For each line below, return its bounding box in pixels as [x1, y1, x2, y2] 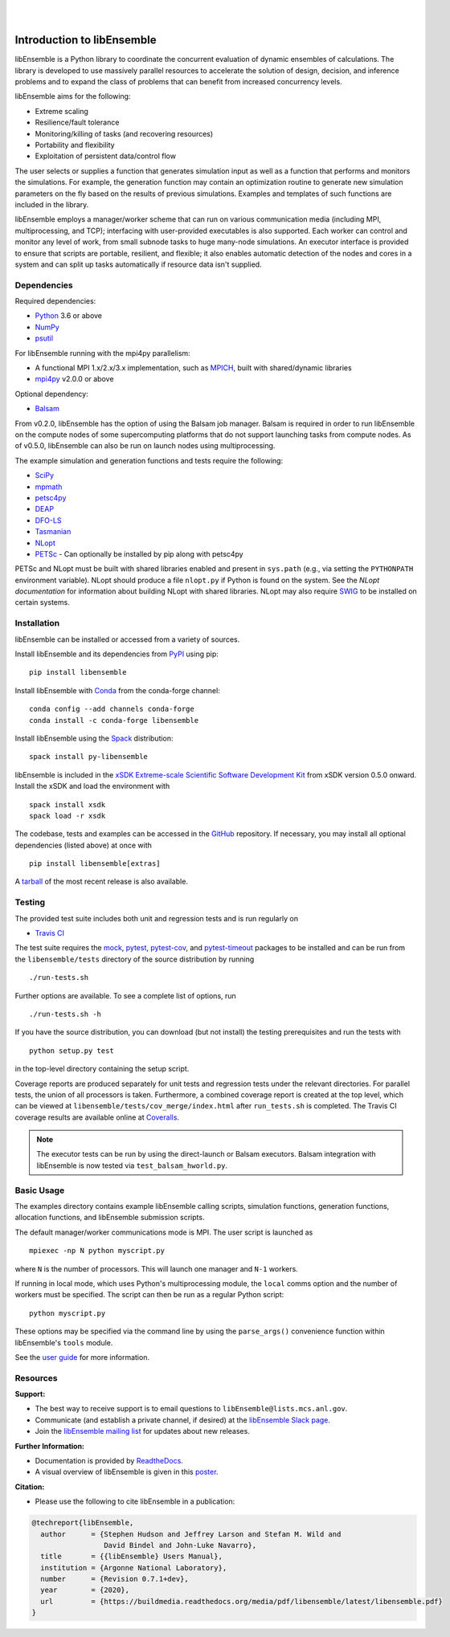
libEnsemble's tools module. [14, 1337, 113, 1347]
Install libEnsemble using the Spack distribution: [14, 733, 174, 743]
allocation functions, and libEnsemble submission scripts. [14, 1213, 205, 1223]
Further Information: [14, 1441, 84, 1451]
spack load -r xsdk [29, 811, 106, 820]
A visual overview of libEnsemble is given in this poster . [35, 1467, 219, 1477]
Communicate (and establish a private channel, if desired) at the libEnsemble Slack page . [35, 1415, 331, 1425]
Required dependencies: [14, 296, 96, 306]
